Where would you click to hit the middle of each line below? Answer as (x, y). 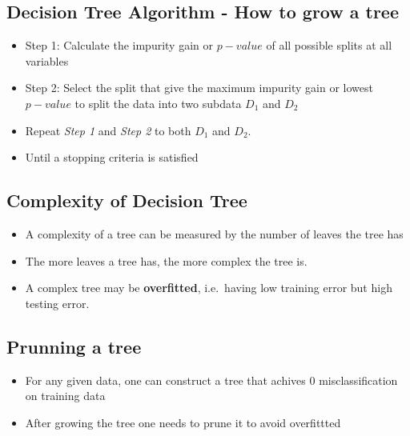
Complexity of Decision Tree (127, 200)
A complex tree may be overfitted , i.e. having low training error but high (209, 288)
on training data (65, 396)
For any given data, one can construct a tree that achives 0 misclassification (211, 380)
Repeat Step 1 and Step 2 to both (108, 130)
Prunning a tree (74, 346)
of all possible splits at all (329, 45)
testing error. (57, 303)
